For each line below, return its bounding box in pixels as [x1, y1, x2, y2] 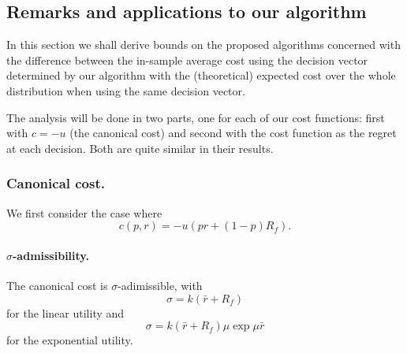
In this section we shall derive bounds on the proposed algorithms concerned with [6, 36, 401, 53]
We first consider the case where [6, 204, 162, 221]
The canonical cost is [6, 277, 108, 293]
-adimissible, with [118, 277, 203, 293]
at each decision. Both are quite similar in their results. [6, 139, 274, 156]
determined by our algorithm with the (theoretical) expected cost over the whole [6, 67, 396, 84]
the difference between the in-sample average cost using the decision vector [6, 51, 368, 68]
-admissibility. [13, 247, 89, 263]
